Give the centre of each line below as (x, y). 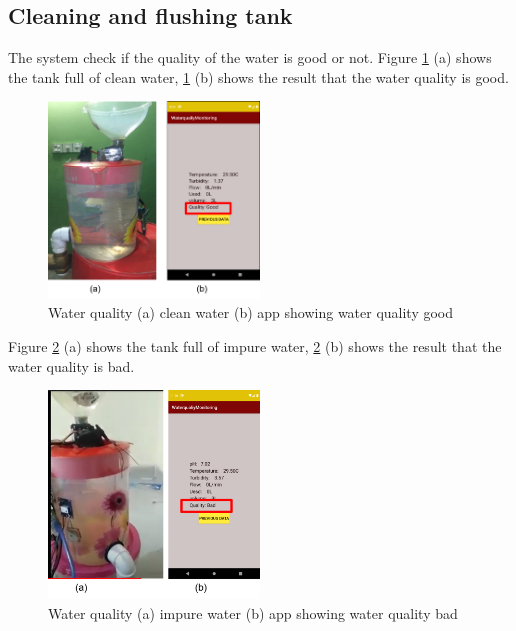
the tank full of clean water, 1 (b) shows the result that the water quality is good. (258, 76)
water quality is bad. (71, 365)
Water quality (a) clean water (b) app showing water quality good (251, 312)
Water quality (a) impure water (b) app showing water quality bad (253, 612)
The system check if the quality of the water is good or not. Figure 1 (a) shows (250, 57)
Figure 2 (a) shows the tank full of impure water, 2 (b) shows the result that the (255, 345)
